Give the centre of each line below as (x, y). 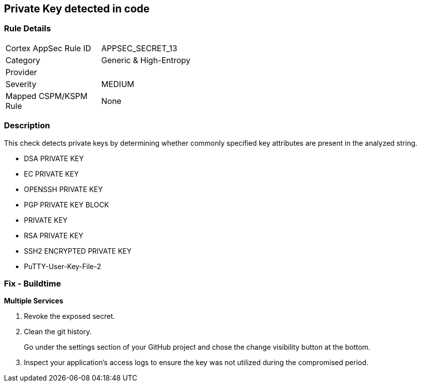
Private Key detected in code (77, 9)
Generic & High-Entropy (146, 60)
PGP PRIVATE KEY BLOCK (66, 204)
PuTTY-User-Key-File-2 (63, 266)
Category (23, 60)
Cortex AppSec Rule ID (49, 48)
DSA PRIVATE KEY (54, 158)
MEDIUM (118, 84)
